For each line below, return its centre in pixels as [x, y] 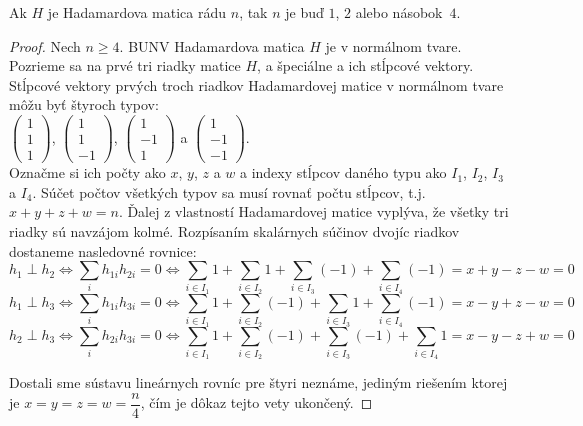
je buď [304, 12]
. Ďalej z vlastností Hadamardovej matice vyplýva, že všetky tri [313, 211]
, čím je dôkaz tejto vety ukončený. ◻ [256, 402]
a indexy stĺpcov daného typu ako [343, 172]
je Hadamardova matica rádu [137, 12]
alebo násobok [399, 12]
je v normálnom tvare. [393, 45]
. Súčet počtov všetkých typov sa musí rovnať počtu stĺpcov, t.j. [229, 191]
